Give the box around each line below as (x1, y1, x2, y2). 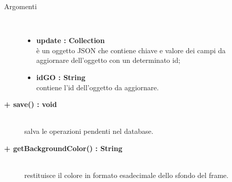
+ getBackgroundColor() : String (4, 142, 123, 153)
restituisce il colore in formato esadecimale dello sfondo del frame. (24, 170, 228, 180)
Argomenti (4, 1, 37, 11)
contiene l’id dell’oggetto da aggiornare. (36, 82, 159, 92)
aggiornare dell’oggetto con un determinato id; (36, 55, 180, 65)
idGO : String (36, 71, 86, 82)
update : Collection (36, 35, 105, 46)
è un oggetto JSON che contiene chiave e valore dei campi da (36, 45, 226, 55)
